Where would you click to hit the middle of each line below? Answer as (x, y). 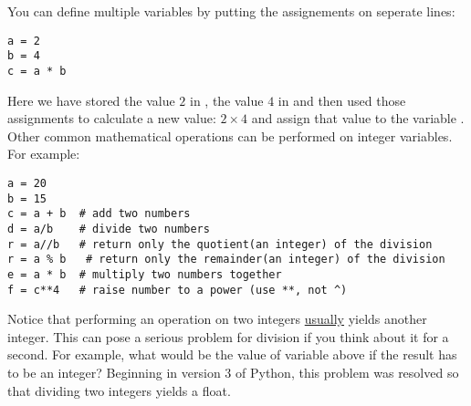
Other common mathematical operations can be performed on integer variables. (230, 135)
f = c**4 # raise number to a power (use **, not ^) (178, 290)
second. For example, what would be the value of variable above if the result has (232, 354)
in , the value (226, 100)
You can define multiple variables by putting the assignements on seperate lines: (231, 11)
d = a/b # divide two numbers (109, 229)
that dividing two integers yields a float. (119, 390)
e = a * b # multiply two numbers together (145, 274)
